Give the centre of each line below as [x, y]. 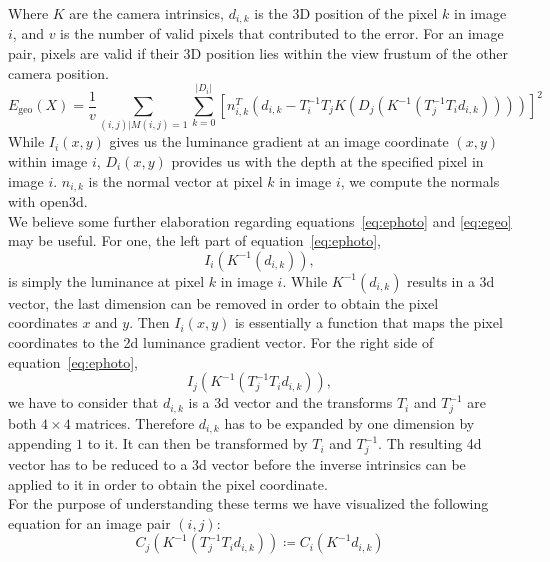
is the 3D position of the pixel [346, 13]
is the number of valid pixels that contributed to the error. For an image [282, 33]
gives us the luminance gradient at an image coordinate [279, 141]
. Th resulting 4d [430, 443]
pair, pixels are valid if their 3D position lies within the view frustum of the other [258, 53]
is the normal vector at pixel [175, 180]
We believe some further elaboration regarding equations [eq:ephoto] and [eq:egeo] [260, 220]
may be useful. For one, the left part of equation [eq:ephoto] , [194, 240]
